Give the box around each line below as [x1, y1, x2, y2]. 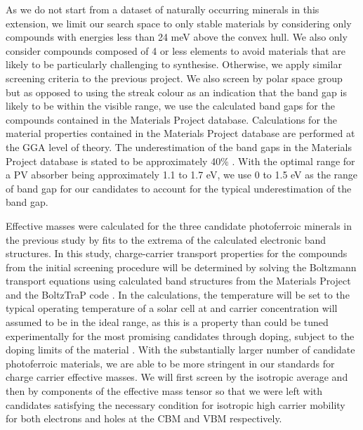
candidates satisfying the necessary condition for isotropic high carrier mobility [6, 397, 345, 412]
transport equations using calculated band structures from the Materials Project [6, 273, 351, 288]
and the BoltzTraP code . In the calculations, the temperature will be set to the [6, 287, 350, 301]
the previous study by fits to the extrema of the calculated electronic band [6, 232, 326, 247]
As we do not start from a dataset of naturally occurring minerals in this [6, 2, 319, 16]
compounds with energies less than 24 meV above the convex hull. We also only [6, 30, 348, 44]
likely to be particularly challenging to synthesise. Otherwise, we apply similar [6, 57, 342, 72]
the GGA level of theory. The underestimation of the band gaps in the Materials [6, 139, 352, 154]
